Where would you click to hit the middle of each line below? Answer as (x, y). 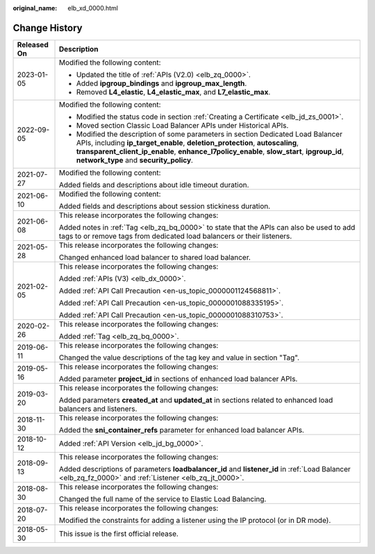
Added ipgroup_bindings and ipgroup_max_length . (161, 83)
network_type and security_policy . (135, 160)
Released (33, 44)
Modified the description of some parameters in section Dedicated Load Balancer (209, 134)
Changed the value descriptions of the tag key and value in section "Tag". (179, 358)
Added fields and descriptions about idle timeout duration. (154, 185)
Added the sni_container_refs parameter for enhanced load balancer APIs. (182, 430)
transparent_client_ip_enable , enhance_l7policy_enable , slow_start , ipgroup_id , (210, 151)
